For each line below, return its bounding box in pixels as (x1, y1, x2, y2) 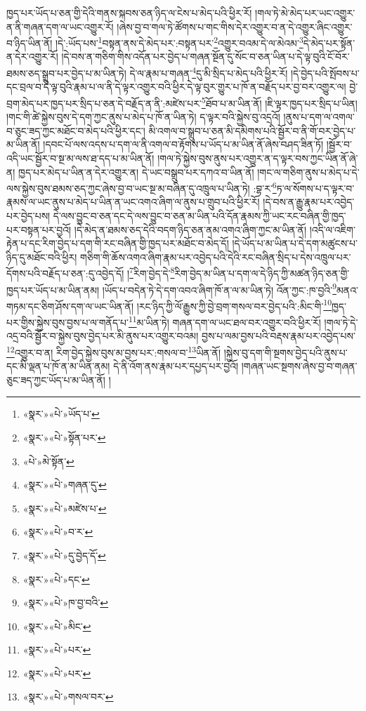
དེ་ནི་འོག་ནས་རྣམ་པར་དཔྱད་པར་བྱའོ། (113, 359, 239, 373)
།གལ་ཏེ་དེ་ (324, 314, 358, 329)
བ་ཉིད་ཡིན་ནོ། (6, 35, 53, 50)
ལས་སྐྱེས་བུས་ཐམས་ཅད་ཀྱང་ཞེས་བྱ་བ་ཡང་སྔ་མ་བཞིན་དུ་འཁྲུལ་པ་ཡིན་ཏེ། (6, 180, 250, 195)
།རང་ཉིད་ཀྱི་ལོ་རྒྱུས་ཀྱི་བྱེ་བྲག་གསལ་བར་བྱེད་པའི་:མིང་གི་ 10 (136, 296, 332, 313)
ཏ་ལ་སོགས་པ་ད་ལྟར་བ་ (276, 180, 355, 195)
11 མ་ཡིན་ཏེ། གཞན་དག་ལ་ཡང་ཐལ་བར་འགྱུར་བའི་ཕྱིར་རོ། (128, 313, 321, 329)
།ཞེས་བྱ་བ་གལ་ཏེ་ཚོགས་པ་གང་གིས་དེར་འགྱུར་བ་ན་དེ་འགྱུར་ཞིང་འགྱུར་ (117, 19, 353, 34)
